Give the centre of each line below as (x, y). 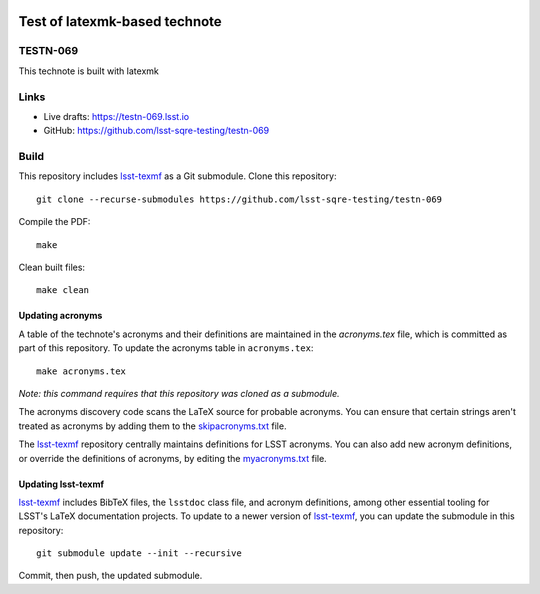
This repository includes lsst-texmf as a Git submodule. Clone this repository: (177, 176)
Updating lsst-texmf (61, 484)
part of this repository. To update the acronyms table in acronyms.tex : (166, 348)
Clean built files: (51, 267)
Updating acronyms (60, 316)
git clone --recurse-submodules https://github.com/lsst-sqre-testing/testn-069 (239, 199)
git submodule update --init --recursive (139, 553)
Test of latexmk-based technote (120, 21)
